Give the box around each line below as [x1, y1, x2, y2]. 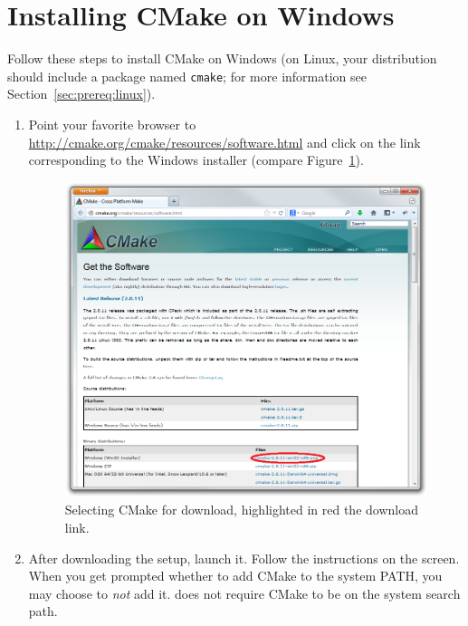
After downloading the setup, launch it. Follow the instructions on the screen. [28, 548, 460, 567]
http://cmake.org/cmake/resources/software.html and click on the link [28, 132, 421, 151]
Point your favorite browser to [28, 114, 196, 133]
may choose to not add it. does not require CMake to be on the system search [28, 583, 461, 602]
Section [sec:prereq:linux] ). [7, 84, 156, 103]
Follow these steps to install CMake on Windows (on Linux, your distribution [7, 49, 437, 68]
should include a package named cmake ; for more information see [7, 66, 367, 85]
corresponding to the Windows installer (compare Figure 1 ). [28, 150, 364, 169]
